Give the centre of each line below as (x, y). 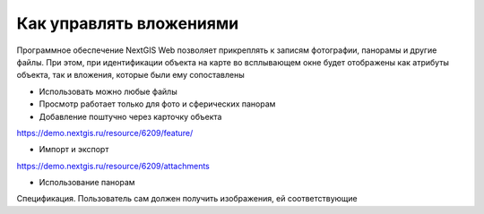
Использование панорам (87, 183)
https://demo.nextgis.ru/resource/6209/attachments (113, 166)
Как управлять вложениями (128, 23)
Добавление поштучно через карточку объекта (130, 116)
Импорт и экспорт (74, 150)
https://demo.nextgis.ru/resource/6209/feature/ (105, 133)
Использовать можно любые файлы (108, 91)
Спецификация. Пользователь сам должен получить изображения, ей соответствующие (187, 199)
